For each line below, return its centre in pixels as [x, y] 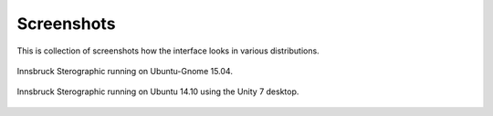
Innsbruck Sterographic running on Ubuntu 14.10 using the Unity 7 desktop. [158, 92]
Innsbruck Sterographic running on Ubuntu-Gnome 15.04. [125, 71]
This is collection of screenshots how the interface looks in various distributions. [168, 51]
